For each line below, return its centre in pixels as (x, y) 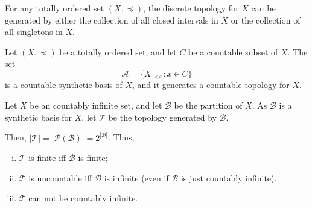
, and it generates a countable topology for (211, 85)
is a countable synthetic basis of (64, 85)
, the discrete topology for (191, 8)
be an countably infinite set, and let (96, 105)
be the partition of (208, 105)
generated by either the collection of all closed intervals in (112, 20)
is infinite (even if (136, 178)
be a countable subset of (233, 52)
